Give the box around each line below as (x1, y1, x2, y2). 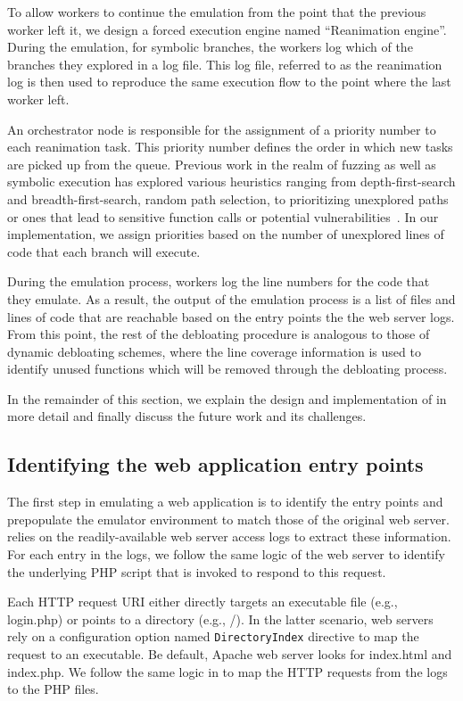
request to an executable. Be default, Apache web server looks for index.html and (7, 645, 452, 664)
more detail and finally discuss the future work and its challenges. (7, 407, 367, 425)
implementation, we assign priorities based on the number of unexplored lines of (7, 225, 444, 243)
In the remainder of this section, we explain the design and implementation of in (7, 389, 447, 408)
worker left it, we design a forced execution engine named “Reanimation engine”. (7, 20, 447, 38)
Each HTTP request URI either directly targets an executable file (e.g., (7, 592, 398, 611)
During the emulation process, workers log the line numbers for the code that (7, 272, 430, 291)
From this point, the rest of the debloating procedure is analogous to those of (7, 325, 430, 343)
